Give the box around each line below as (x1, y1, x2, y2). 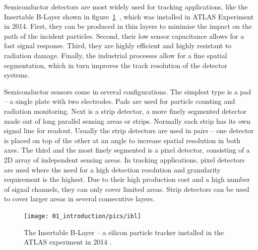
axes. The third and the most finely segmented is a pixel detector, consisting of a (4, 145, 250, 155)
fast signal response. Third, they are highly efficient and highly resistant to (4, 40, 232, 51)
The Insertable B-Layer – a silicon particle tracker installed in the (24, 227, 224, 237)
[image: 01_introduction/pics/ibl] (24, 212, 141, 220)
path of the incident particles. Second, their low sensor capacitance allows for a (4, 30, 244, 41)
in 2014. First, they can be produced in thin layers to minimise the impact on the (4, 21, 252, 31)
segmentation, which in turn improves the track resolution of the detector (4, 60, 227, 70)
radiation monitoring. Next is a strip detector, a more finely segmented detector (4, 105, 247, 116)
